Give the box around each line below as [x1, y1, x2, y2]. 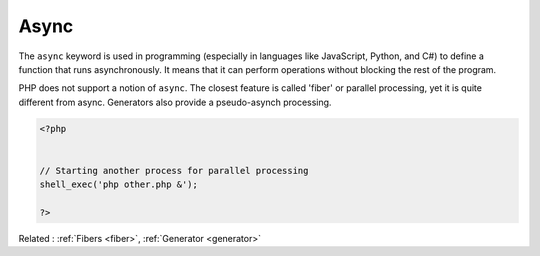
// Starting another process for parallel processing [39, 165, 309, 176]
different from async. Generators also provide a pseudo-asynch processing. [18, 96, 332, 108]
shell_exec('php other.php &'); [39, 179, 199, 190]
